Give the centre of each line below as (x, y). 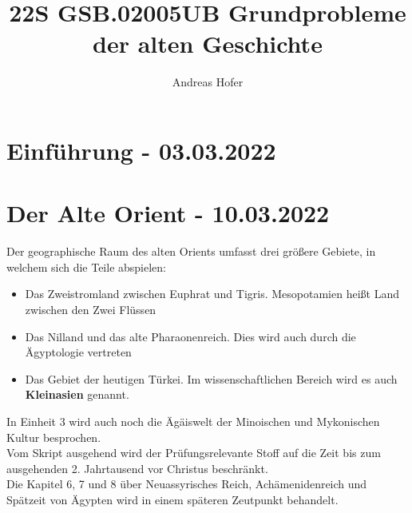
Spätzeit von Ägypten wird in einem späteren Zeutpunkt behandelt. (172, 499)
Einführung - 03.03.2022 (141, 150)
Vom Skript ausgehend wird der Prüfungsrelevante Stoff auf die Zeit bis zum (194, 453)
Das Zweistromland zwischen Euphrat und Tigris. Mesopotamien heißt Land (212, 294)
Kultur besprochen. (54, 437)
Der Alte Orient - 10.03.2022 (168, 213)
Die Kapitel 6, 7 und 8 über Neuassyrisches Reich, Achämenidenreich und (187, 484)
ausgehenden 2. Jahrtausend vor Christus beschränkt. (137, 468)
